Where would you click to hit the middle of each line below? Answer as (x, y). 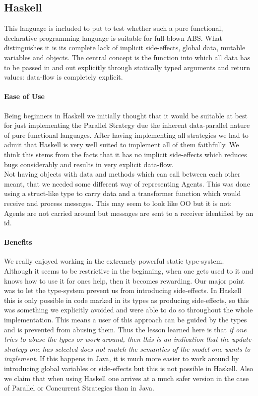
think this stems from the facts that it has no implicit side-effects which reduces (126, 154)
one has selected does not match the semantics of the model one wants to (140, 348)
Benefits (18, 242)
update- (243, 339)
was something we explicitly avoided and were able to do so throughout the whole (129, 310)
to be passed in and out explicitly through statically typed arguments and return (127, 67)
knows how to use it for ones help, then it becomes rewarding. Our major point (125, 280)
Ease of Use (24, 96)
